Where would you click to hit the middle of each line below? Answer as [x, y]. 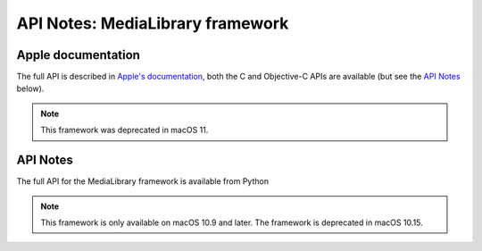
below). [30, 88]
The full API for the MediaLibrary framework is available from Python [143, 181]
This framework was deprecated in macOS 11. [125, 130]
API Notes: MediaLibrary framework [153, 23]
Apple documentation [78, 55]
